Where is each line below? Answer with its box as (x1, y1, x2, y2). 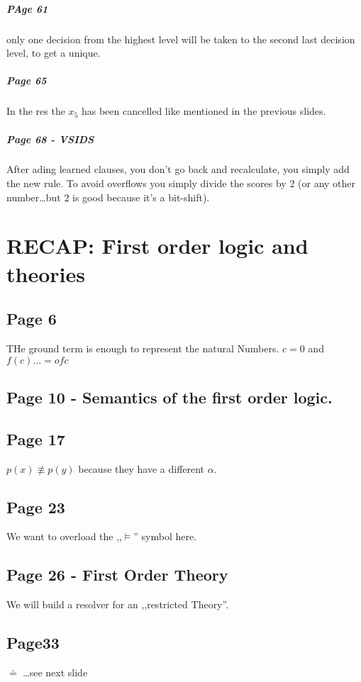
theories (6, 259, 85, 288)
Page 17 (6, 427, 65, 449)
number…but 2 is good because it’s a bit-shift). (6, 189, 210, 204)
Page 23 (6, 496, 65, 518)
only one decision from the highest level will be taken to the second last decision (6, 31, 355, 46)
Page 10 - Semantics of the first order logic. (6, 386, 333, 408)
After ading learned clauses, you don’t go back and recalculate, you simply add (6, 162, 350, 177)
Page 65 (6, 73, 47, 88)
